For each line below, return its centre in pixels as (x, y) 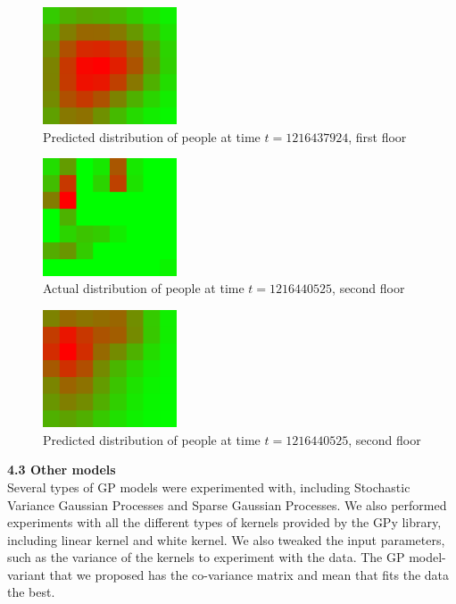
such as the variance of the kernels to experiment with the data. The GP (206, 557)
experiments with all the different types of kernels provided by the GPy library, (224, 522)
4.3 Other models (62, 470)
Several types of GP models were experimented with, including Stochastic (209, 487)
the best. (31, 592)
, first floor (377, 136)
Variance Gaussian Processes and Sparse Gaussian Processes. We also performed (227, 504)
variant (26, 574)
